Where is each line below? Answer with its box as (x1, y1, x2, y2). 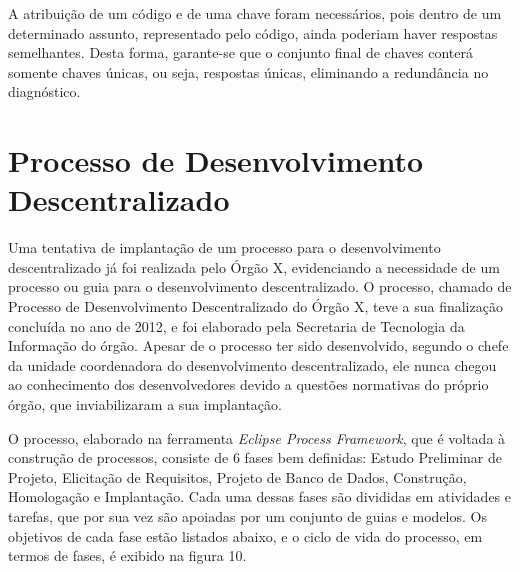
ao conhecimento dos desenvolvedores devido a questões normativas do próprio (8, 374, 489, 395)
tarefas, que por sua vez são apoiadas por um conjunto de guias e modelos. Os (8, 506, 487, 526)
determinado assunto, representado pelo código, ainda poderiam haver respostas (8, 22, 498, 43)
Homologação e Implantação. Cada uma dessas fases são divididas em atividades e (8, 486, 511, 507)
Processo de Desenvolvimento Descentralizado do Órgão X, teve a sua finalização (8, 296, 503, 317)
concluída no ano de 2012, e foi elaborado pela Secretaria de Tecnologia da (8, 315, 465, 336)
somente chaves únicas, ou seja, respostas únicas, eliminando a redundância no (8, 61, 489, 82)
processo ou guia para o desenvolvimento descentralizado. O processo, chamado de (8, 276, 512, 297)
